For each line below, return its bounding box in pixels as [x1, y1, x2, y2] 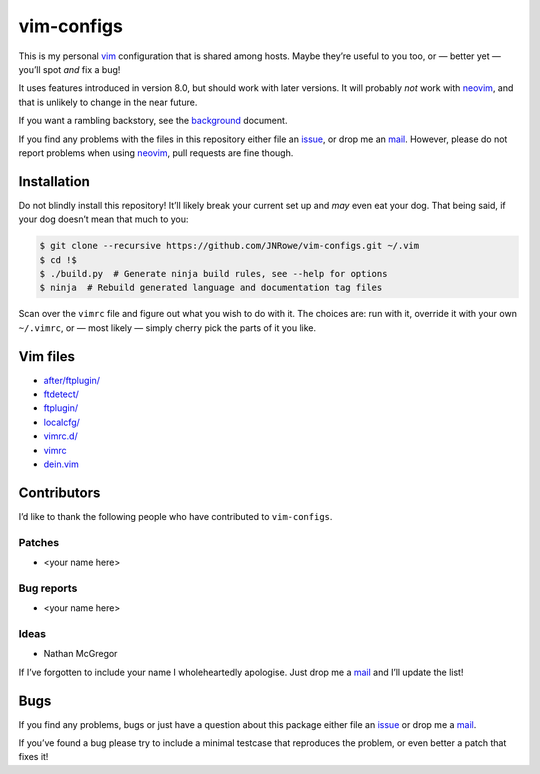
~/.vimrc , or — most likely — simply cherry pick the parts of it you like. [18, 321, 317, 334]
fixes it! [18, 751, 49, 763]
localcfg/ [43, 416, 80, 428]
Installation [18, 173, 90, 190]
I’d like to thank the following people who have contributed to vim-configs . [18, 510, 333, 522]
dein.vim [43, 458, 79, 470]
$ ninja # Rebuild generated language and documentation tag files [39, 282, 383, 294]
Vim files [18, 348, 75, 365]
